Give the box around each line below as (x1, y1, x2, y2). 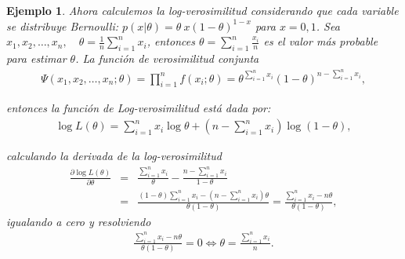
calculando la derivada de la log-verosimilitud (6, 148, 222, 164)
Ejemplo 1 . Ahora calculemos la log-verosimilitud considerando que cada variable (6, 2, 399, 18)
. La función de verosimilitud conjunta (75, 49, 259, 66)
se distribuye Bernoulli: (6, 17, 119, 34)
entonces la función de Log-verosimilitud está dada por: (6, 100, 271, 116)
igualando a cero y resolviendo (6, 213, 151, 229)
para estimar (6, 49, 67, 66)
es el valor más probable (263, 33, 378, 49)
